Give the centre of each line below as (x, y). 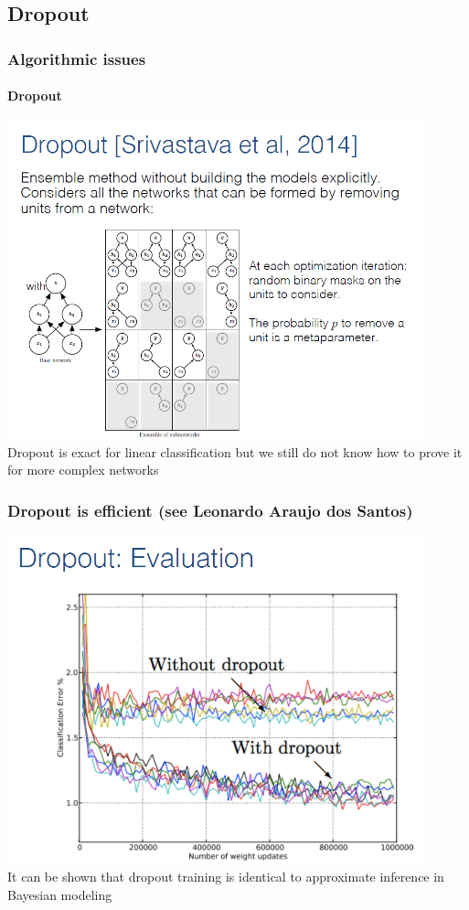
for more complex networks (83, 470)
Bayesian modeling (60, 895)
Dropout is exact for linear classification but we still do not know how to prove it (235, 451)
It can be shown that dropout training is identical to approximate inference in (226, 877)
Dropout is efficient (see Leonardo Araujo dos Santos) (210, 510)
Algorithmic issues (77, 58)
